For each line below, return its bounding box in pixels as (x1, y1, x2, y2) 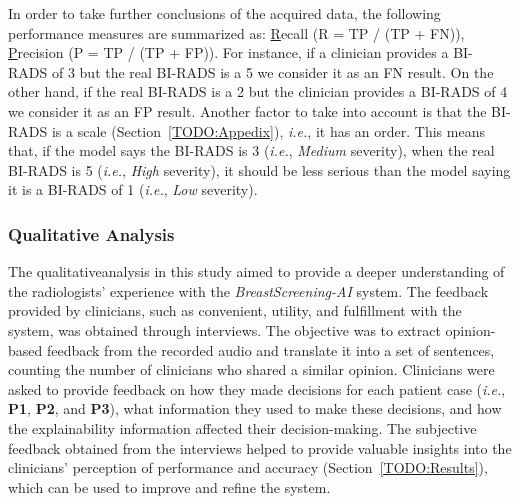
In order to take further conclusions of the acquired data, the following (8, 3, 441, 23)
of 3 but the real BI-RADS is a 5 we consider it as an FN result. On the (51, 61, 494, 82)
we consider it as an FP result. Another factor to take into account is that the (8, 100, 487, 121)
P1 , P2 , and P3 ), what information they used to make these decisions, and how (8, 398, 502, 419)
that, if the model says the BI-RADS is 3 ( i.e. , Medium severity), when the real (8, 140, 495, 161)
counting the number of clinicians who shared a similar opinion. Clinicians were (8, 359, 495, 380)
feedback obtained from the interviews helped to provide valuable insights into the (8, 437, 512, 458)
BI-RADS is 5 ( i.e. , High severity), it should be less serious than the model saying (8, 159, 511, 180)
